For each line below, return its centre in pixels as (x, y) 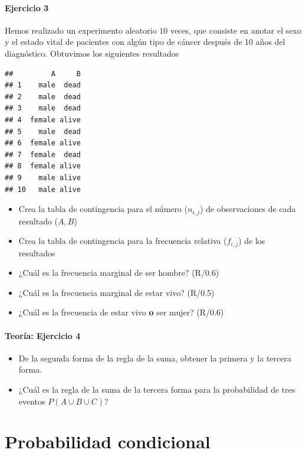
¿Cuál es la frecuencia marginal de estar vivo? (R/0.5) (116, 292)
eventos (32, 401)
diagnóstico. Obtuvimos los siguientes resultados (92, 53)
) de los (252, 241)
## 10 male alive (43, 189)
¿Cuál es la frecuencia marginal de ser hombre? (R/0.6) (119, 273)
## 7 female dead (43, 154)
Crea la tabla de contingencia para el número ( (103, 209)
